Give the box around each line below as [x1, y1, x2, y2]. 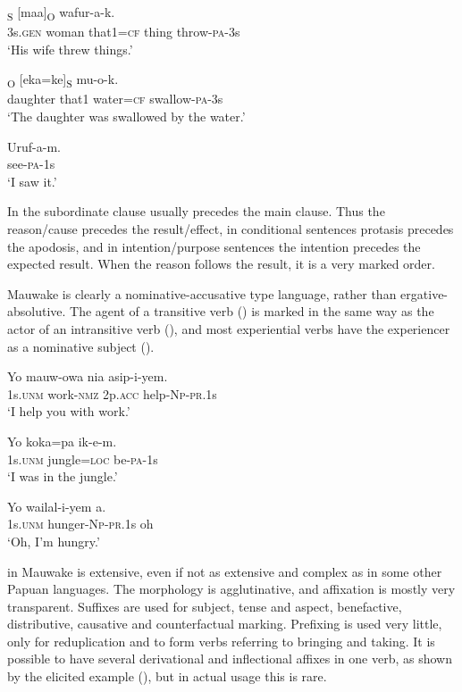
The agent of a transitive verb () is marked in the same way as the [70, 302, 434, 321]
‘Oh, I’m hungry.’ [7, 531, 100, 550]
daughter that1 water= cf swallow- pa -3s [7, 89, 223, 108]
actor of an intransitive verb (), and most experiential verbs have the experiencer [7, 319, 450, 338]
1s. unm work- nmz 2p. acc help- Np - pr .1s [7, 384, 217, 403]
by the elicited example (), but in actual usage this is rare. [7, 667, 327, 686]
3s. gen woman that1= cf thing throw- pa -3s [7, 22, 240, 41]
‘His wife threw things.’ [7, 39, 133, 58]
